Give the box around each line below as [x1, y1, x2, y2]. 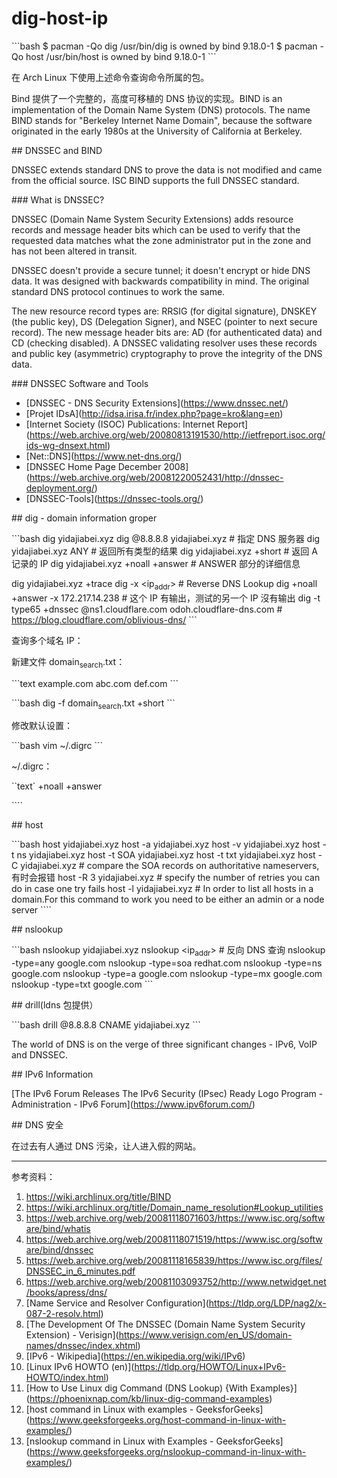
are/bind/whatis [25, 1223, 91, 1235]
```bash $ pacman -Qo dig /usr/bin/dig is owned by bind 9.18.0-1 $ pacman [11, 40, 318, 52]
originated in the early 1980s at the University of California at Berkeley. [11, 125, 303, 137]
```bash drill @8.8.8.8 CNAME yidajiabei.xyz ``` [11, 1019, 201, 1031]
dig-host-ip [11, 7, 109, 30]
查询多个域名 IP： [11, 634, 84, 646]
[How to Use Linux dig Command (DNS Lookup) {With [25, 1382, 249, 1394]
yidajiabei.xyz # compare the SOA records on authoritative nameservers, [20, 860, 320, 872]
